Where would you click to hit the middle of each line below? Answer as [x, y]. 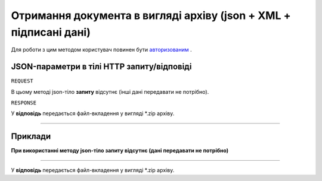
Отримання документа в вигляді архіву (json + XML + [151, 15]
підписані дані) [51, 32]
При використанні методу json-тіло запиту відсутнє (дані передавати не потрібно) [120, 151]
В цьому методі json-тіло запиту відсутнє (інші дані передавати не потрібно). [110, 91]
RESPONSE [24, 103]
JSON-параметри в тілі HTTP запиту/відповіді [101, 67]
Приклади [31, 136]
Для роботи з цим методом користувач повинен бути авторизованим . [101, 50]
